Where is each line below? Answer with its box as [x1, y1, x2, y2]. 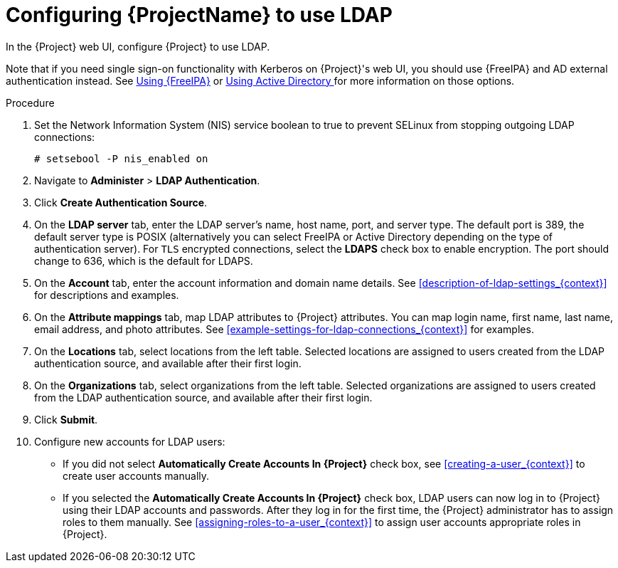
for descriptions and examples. [34, 288, 179, 301]
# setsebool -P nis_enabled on [34, 152, 208, 164]
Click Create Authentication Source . [34, 196, 208, 209]
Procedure [6, 96, 55, 109]
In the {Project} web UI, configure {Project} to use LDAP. [6, 40, 270, 53]
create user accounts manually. [63, 469, 210, 482]
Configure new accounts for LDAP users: [34, 435, 225, 448]
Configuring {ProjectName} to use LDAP [6, 3, 393, 27]
